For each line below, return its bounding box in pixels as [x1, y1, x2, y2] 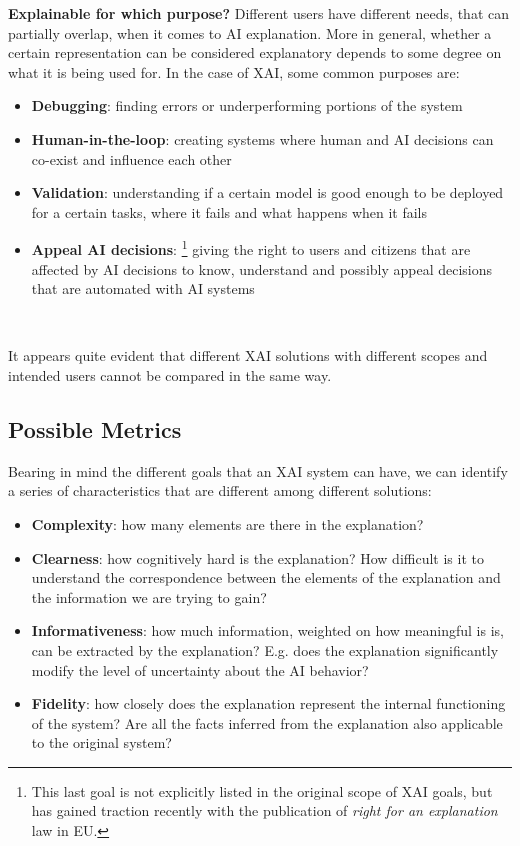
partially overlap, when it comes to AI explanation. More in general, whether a [8, 22, 492, 43]
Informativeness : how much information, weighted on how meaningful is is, [31, 620, 504, 641]
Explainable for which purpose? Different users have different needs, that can [8, 3, 509, 23]
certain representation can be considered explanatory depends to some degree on [8, 42, 502, 63]
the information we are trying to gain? [31, 586, 267, 607]
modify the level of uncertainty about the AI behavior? [31, 659, 369, 680]
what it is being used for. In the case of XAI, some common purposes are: [8, 61, 460, 82]
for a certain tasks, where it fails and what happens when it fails [31, 201, 428, 222]
